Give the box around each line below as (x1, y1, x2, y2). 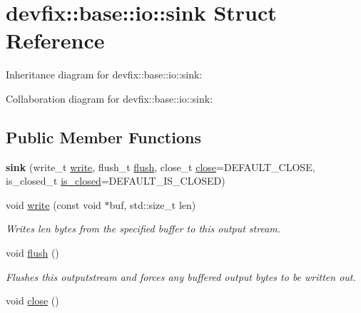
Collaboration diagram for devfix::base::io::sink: (6, 91, 213, 106)
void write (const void (6, 197, 101, 212)
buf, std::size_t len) (109, 197, 196, 212)
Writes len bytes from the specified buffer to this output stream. (6, 221, 281, 236)
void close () (6, 293, 59, 308)
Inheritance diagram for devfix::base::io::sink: (6, 67, 203, 82)
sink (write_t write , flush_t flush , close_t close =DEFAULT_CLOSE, (6, 159, 315, 174)
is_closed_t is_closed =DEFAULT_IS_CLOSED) (6, 173, 225, 188)
